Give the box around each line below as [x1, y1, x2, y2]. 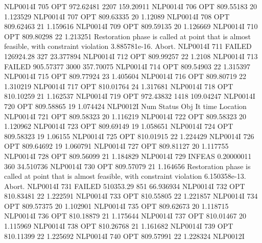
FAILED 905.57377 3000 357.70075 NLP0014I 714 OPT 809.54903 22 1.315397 [4, 61, 251, 71]
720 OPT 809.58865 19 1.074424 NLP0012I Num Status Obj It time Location [4, 100, 247, 111]
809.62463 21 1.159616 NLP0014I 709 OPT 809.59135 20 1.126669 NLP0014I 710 [4, 21, 258, 32]
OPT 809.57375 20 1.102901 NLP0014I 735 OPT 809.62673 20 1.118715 [4, 200, 229, 211]
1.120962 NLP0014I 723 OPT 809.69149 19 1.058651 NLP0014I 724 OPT [4, 121, 233, 131]
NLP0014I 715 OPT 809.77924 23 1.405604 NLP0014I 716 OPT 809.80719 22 [4, 71, 247, 82]
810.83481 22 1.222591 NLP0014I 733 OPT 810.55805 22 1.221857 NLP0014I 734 [4, 191, 258, 201]
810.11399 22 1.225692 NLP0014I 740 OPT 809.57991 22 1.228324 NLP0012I [4, 230, 245, 241]
